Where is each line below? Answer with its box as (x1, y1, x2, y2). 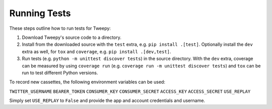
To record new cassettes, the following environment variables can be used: (9, 79, 166, 85)
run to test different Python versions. (22, 70, 98, 76)
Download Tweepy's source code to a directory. (22, 34, 122, 40)
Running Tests (9, 8, 71, 19)
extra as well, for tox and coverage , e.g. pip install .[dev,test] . (22, 48, 171, 54)
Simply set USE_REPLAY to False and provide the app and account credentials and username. (9, 97, 206, 103)
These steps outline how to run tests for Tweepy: (9, 25, 111, 31)
